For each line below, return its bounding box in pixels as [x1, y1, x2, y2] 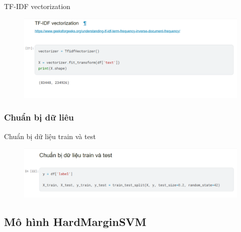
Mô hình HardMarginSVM [4, 214, 147, 229]
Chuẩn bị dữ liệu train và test [4, 131, 96, 141]
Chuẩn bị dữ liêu [4, 111, 74, 124]
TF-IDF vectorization [4, 1, 71, 11]
